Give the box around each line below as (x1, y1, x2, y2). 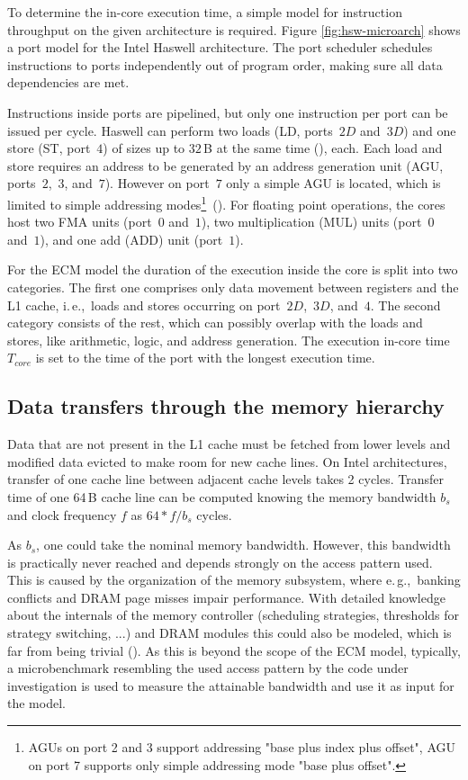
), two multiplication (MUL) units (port (201, 212, 422, 231)
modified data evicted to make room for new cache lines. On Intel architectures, (7, 452, 447, 471)
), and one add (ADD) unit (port (40, 229, 223, 248)
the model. (7, 694, 66, 713)
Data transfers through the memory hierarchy (7, 392, 445, 420)
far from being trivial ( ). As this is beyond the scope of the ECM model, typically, (7, 641, 461, 659)
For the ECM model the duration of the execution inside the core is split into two (7, 260, 458, 279)
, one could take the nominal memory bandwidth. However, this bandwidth (36, 535, 451, 554)
